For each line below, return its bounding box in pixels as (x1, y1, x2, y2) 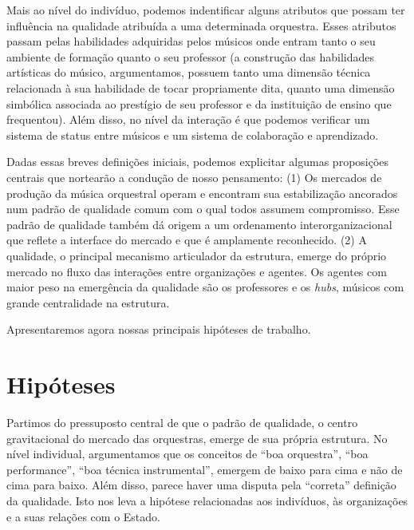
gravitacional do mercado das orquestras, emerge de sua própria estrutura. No (6, 429, 388, 446)
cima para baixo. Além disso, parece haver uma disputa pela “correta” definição (6, 477, 396, 493)
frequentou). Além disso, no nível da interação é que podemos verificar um (6, 111, 370, 128)
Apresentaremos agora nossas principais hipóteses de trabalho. (6, 321, 311, 338)
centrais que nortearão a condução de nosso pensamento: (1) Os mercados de (6, 168, 382, 185)
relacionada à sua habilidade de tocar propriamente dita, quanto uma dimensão (6, 79, 395, 96)
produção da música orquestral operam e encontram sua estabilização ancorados (6, 184, 398, 201)
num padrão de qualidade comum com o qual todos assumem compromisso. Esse (6, 200, 400, 217)
